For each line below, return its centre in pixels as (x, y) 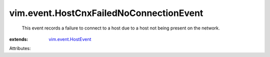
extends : (19, 39)
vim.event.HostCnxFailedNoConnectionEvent (106, 13)
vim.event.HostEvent (70, 39)
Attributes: (20, 48)
